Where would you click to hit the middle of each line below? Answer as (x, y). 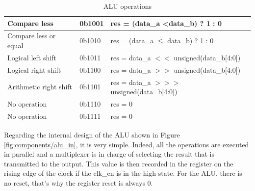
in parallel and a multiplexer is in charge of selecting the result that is (109, 154)
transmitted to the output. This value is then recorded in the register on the (119, 163)
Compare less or (32, 36)
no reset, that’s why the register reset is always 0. (78, 182)
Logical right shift (34, 69)
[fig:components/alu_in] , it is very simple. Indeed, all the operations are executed (127, 144)
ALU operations (127, 6)
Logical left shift (32, 57)
